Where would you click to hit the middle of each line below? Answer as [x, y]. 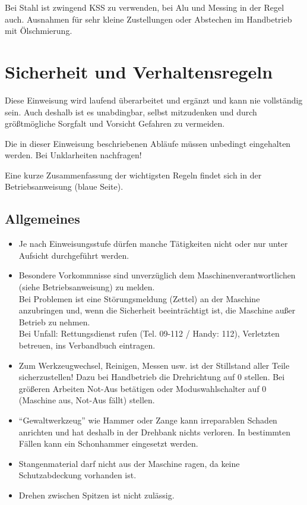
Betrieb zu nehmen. [54, 321]
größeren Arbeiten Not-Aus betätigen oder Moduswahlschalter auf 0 [143, 388]
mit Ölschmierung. [39, 31]
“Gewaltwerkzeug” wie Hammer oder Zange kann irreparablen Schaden [148, 420]
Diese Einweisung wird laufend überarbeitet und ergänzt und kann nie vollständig [154, 100]
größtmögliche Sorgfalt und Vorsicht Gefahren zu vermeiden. [115, 123]
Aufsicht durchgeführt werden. [74, 255]
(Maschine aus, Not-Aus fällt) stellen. [87, 400]
